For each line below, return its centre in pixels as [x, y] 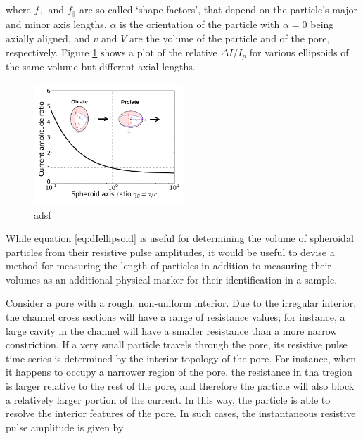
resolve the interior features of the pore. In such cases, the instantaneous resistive [181, 413]
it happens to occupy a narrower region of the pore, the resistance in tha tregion [179, 372]
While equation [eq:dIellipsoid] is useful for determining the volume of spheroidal [180, 238]
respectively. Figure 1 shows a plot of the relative [112, 52]
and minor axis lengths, [56, 24]
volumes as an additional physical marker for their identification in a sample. [172, 279]
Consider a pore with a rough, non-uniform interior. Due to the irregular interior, [181, 303]
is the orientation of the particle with [200, 24]
